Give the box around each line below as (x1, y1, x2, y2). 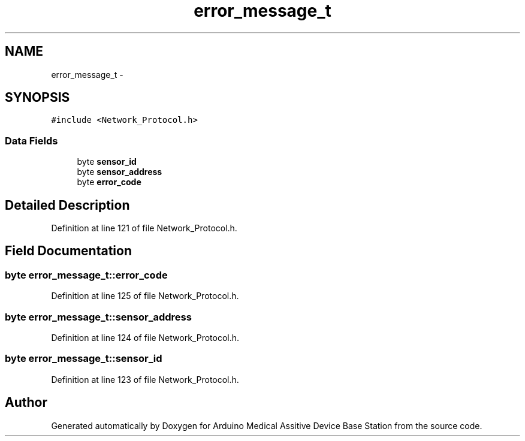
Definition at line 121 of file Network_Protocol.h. (51, 223, 237, 234)
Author (5, 395, 47, 410)
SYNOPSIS (5, 90, 70, 105)
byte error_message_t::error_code (5, 268, 168, 281)
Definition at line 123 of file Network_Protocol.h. (51, 374, 239, 385)
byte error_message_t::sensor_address (5, 310, 192, 323)
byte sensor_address (77, 167, 162, 177)
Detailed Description (5, 197, 130, 213)
